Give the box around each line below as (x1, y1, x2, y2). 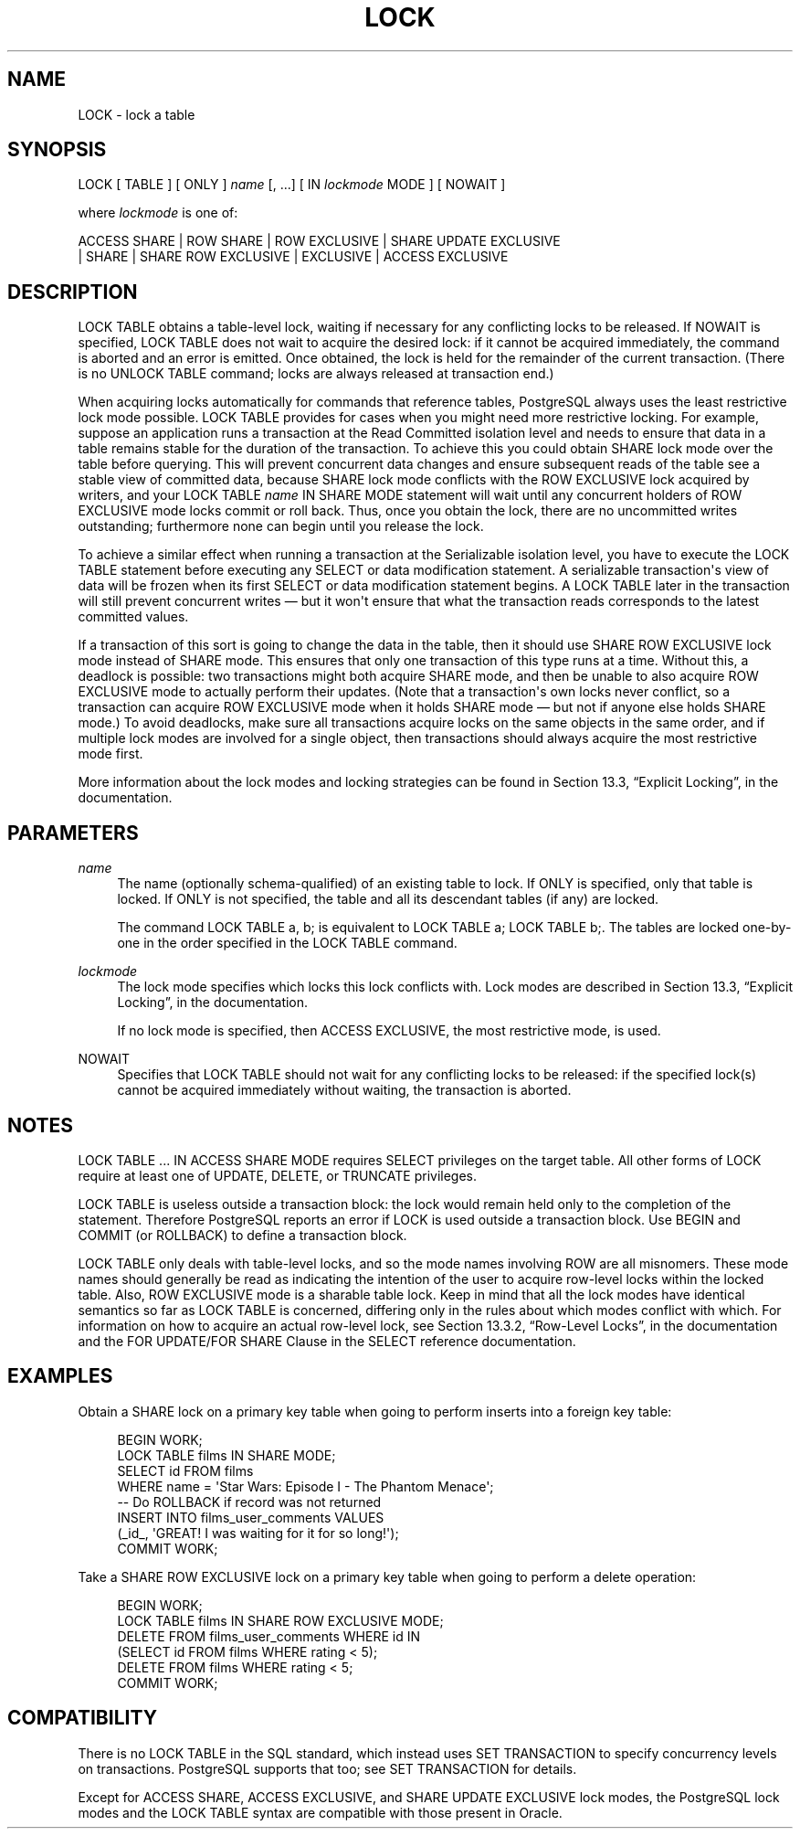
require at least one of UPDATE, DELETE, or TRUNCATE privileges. (78, 1167, 478, 1183)
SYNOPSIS (7, 138, 107, 162)
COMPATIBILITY (7, 1706, 157, 1730)
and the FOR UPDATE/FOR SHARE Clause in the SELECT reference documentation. (78, 1332, 576, 1349)
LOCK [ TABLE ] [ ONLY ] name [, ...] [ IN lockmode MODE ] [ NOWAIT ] (78, 176, 506, 193)
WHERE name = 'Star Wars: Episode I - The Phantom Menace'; (117, 1478, 494, 1494)
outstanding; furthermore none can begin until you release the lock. (78, 518, 484, 535)
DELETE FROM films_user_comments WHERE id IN (117, 1628, 420, 1644)
